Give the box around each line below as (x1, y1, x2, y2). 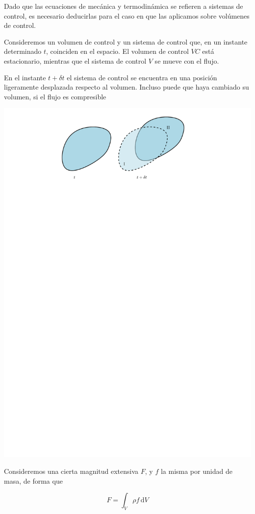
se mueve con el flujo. (154, 55, 219, 66)
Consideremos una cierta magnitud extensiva (4, 466, 139, 476)
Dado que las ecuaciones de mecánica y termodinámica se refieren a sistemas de (4, 1, 243, 11)
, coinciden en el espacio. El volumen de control (46, 46, 189, 56)
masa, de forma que (4, 475, 63, 486)
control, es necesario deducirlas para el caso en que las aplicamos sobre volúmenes (4, 10, 250, 21)
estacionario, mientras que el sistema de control (4, 55, 147, 66)
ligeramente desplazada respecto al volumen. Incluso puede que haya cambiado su (4, 82, 249, 92)
